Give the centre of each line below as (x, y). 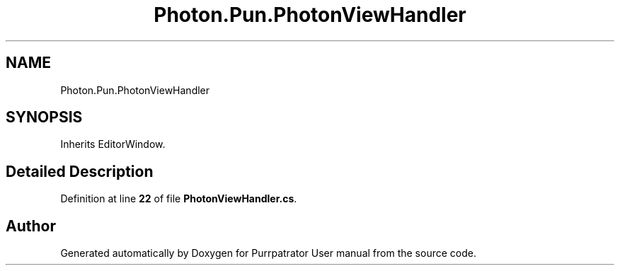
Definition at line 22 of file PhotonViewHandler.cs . (179, 199)
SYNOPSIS (44, 117)
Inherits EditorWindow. (113, 144)
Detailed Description (80, 171)
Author (31, 226)
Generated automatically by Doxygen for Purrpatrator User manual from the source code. (268, 253)
